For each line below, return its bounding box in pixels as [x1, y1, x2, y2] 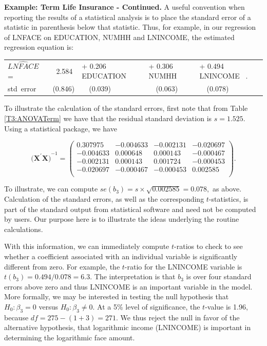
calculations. [4, 223, 43, 234]
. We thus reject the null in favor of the [116, 312, 240, 322]
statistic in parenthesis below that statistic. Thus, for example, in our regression [4, 22, 256, 32]
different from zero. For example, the [4, 261, 120, 272]
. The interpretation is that [90, 271, 176, 282]
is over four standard [186, 271, 252, 282]
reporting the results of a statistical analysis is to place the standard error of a [4, 11, 251, 22]
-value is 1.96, [205, 301, 248, 312]
